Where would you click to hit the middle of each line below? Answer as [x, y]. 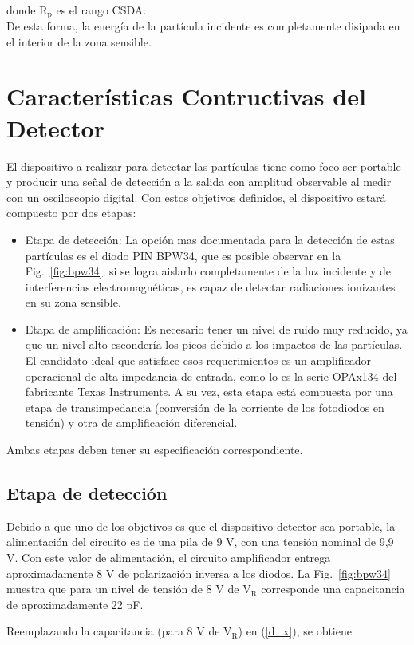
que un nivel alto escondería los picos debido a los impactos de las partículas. [214, 344]
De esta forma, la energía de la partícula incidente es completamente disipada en [203, 26]
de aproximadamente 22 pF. [75, 604]
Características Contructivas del [186, 96]
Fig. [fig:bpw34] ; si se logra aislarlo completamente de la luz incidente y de [208, 271]
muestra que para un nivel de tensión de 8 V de [123, 589]
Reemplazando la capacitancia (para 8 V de [113, 631]
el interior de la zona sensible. [79, 41]
